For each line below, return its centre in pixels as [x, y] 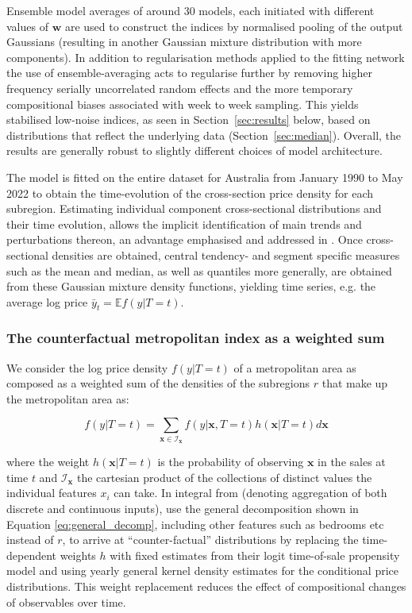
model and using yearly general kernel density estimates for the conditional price [203, 571]
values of [27, 26]
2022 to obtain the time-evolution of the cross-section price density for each [190, 193]
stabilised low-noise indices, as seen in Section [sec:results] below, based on [189, 120]
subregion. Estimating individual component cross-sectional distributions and [194, 208]
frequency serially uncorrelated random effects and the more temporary [180, 88]
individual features [52, 493]
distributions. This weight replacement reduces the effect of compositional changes [206, 586]
